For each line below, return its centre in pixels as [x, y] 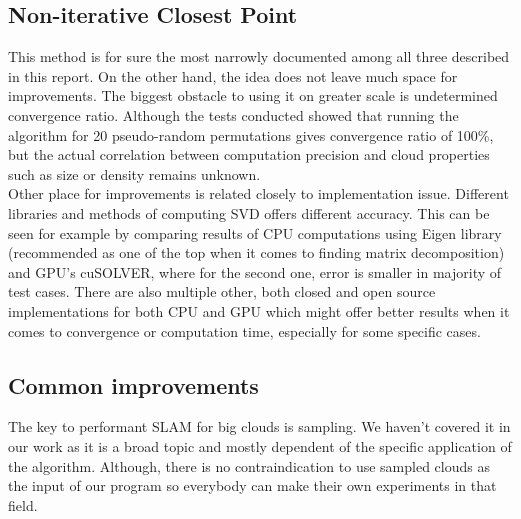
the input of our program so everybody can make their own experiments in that [252, 485]
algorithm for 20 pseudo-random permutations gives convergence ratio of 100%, [251, 134]
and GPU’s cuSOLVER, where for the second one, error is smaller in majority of [255, 271]
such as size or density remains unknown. [134, 173]
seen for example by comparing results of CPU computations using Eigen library [255, 232]
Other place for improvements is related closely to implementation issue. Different [258, 193]
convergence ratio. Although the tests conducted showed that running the [233, 114]
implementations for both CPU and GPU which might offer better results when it [259, 310]
